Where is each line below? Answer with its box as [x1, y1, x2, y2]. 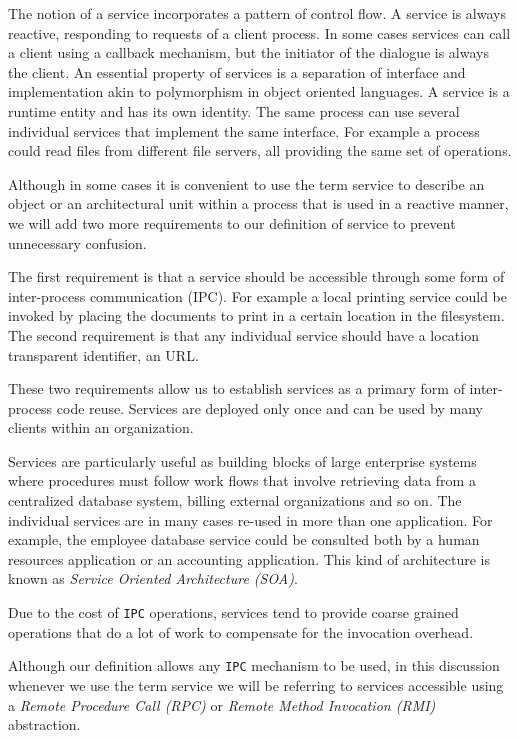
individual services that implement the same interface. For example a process [8, 120, 480, 141]
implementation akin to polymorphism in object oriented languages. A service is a [8, 81, 510, 102]
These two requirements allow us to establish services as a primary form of [8, 378, 465, 399]
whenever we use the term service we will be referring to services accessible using [8, 674, 504, 695]
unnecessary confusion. [8, 232, 147, 253]
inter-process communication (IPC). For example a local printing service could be [8, 285, 507, 306]
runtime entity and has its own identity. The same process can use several [8, 100, 460, 121]
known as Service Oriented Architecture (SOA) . [8, 568, 298, 589]
